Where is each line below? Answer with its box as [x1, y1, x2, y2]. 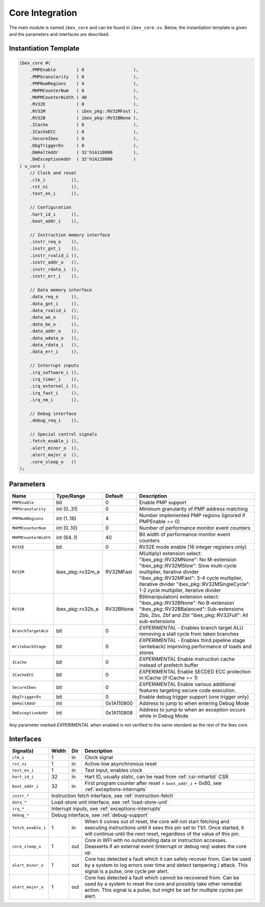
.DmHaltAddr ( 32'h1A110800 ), [29, 150, 139, 155]
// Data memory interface [29, 287, 92, 292]
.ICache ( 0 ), [29, 122, 139, 128]
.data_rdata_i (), [29, 342, 79, 347]
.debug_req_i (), [29, 418, 79, 424]
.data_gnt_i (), [29, 301, 79, 307]
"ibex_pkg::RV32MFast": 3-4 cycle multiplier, [139, 575, 243, 582]
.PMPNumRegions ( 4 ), [29, 81, 139, 86]
